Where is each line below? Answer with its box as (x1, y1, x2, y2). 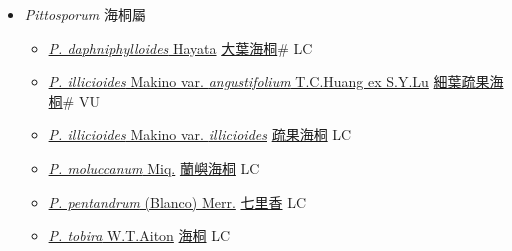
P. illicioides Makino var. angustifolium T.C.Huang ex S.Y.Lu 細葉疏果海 (48, 71, 504, 92)
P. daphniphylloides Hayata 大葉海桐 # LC (48, 37, 313, 58)
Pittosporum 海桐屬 (24, 4, 146, 24)
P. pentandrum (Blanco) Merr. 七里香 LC (48, 191, 307, 212)
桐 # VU (48, 90, 100, 111)
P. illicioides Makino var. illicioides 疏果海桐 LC (48, 124, 352, 145)
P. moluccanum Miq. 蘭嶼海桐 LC (48, 157, 260, 178)
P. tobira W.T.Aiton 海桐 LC (48, 225, 231, 246)
